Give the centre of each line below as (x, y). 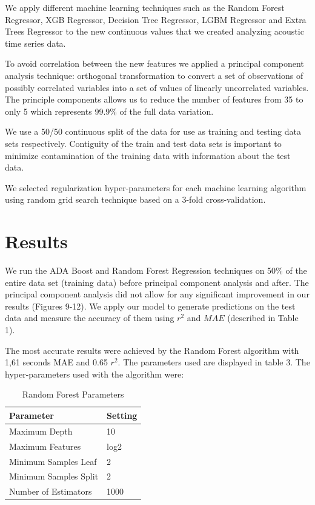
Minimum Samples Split (54, 476)
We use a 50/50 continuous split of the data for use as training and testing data (153, 131)
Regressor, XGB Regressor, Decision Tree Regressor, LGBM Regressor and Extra (156, 19)
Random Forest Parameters (73, 394)
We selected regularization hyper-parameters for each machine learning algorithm (156, 187)
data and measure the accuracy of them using (90, 318)
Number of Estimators (51, 491)
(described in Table (263, 318)
